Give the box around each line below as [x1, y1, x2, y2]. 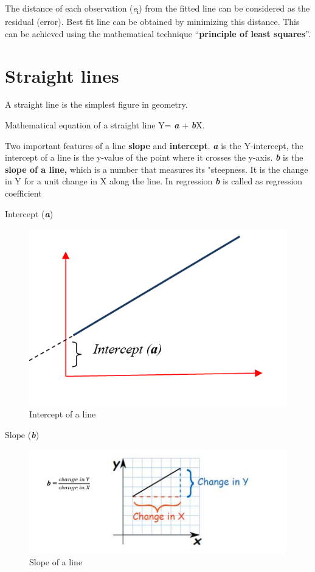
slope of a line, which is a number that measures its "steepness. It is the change [5, 162, 308, 175]
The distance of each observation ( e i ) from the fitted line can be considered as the [5, 2, 310, 16]
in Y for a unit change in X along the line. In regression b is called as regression [5, 175, 303, 187]
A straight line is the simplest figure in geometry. [5, 98, 188, 111]
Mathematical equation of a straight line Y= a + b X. [5, 119, 205, 131]
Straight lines [5, 63, 119, 88]
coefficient [5, 187, 42, 199]
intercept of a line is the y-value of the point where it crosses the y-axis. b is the [5, 151, 303, 164]
